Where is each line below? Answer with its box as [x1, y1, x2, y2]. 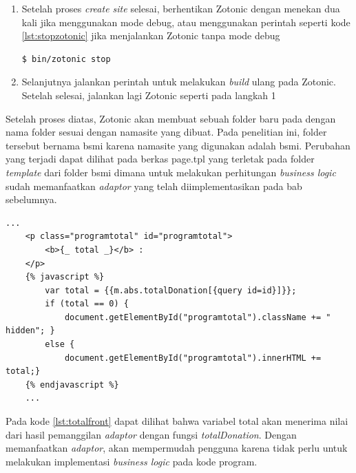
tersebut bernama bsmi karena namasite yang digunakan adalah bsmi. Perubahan [6, 138, 350, 152]
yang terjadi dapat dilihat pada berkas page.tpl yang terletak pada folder [6, 151, 315, 166]
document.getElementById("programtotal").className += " [64, 312, 331, 322]
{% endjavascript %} [25, 379, 119, 390]
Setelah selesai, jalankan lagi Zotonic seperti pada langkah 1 [21, 87, 276, 102]
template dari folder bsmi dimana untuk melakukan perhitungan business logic [6, 165, 336, 179]
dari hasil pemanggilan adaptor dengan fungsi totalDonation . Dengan [6, 427, 297, 441]
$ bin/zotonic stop [21, 54, 111, 64]
